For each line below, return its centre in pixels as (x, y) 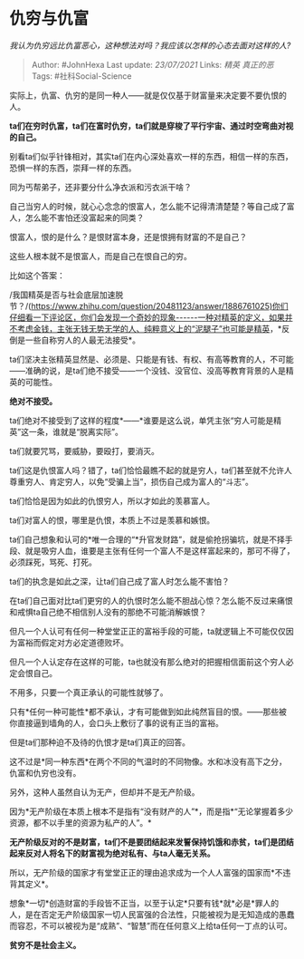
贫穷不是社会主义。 (45, 944)
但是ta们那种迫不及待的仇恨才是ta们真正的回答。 (100, 742)
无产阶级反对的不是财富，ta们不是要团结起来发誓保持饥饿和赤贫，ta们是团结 (152, 842)
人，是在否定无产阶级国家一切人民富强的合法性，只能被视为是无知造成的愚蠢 (152, 914)
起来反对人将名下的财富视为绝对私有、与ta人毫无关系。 (112, 853)
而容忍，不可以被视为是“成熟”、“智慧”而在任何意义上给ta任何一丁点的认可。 (151, 925)
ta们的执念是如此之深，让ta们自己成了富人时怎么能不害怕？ (120, 581)
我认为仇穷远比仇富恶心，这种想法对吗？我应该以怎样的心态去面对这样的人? (150, 45)
